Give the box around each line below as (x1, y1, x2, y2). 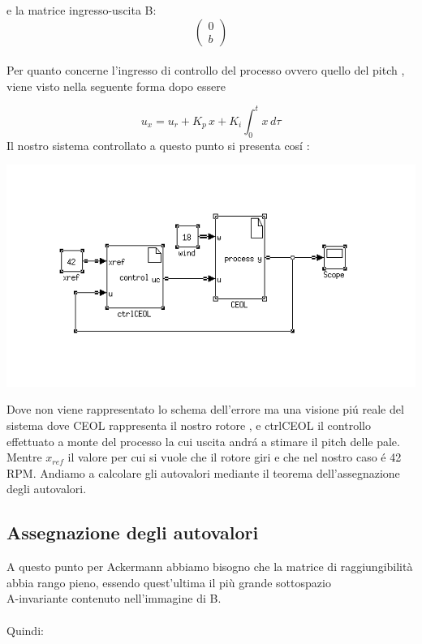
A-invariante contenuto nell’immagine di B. (6, 590, 222, 607)
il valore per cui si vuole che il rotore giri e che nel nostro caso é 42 (67, 449, 402, 466)
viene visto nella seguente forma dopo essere (6, 77, 226, 94)
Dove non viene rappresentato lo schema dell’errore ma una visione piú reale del (6, 401, 404, 418)
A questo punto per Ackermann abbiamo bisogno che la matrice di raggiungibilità (6, 558, 413, 575)
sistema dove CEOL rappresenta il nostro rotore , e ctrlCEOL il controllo (6, 417, 371, 434)
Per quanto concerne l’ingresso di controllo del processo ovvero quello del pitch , (6, 62, 405, 79)
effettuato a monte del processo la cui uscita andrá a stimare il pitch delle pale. (6, 432, 400, 449)
